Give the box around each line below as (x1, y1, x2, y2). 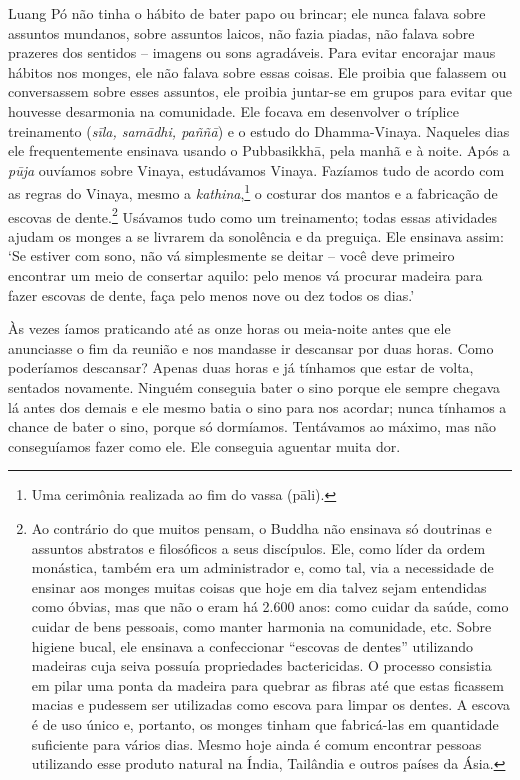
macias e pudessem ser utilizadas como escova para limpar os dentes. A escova (31, 694, 511, 715)
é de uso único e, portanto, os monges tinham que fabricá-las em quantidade (31, 713, 499, 734)
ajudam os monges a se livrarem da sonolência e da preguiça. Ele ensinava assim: (8, 225, 504, 246)
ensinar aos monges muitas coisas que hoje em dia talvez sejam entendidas (31, 576, 487, 597)
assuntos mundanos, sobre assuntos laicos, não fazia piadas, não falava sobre (8, 22, 475, 43)
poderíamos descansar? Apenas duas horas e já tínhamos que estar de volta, (8, 357, 474, 378)
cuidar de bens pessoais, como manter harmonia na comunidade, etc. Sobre (31, 615, 492, 636)
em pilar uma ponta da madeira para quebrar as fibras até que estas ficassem (31, 674, 504, 695)
